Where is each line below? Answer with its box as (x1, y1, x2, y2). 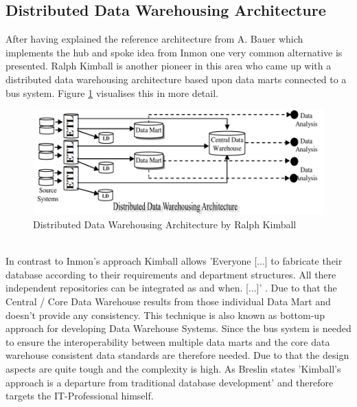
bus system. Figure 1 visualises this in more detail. (5, 85, 218, 100)
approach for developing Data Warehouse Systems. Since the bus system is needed (5, 321, 352, 335)
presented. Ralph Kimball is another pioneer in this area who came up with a (5, 58, 332, 73)
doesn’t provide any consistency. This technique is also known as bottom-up (5, 307, 325, 322)
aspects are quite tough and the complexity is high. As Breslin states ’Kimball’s (5, 361, 341, 375)
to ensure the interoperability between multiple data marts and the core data (5, 334, 330, 349)
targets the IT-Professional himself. (5, 388, 154, 403)
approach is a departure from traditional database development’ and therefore (5, 375, 334, 389)
